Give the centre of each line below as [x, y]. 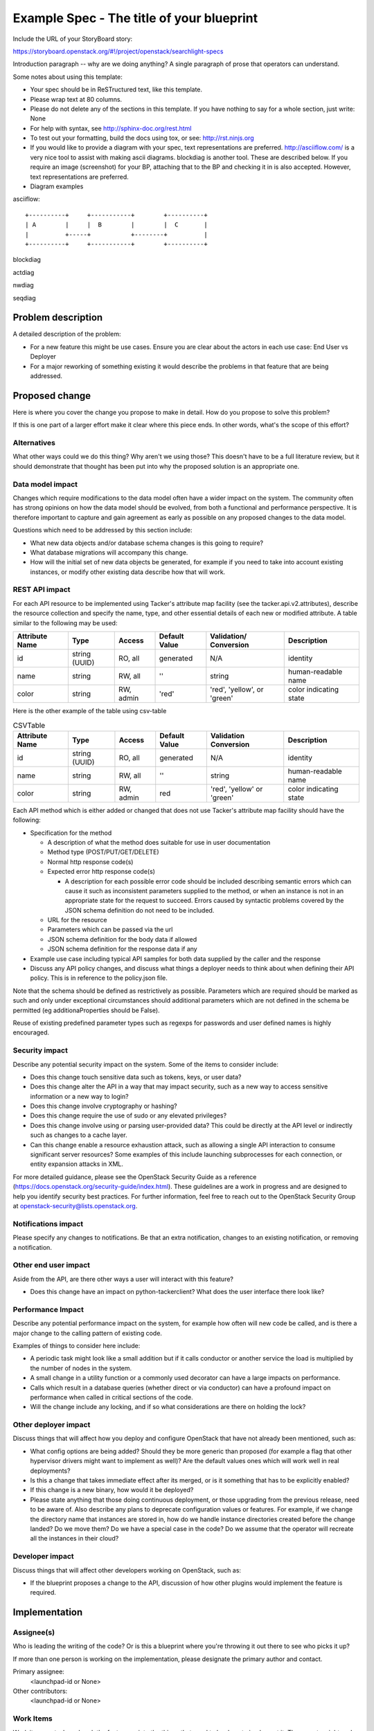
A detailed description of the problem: [67, 334]
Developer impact [43, 1557]
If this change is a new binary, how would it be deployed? [112, 1490]
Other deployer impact [52, 1425]
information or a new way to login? [79, 1096]
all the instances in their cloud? [74, 1539]
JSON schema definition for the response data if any [122, 949]
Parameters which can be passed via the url [110, 930]
